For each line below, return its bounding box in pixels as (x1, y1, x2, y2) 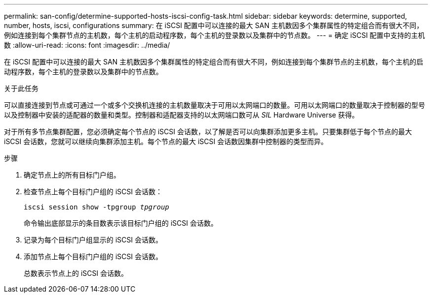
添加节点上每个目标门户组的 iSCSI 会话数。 (24, 252, 163, 261)
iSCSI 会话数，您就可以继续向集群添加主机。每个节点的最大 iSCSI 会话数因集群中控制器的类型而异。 (4, 137, 328, 146)
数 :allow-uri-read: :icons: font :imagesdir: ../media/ (4, 41, 170, 49)
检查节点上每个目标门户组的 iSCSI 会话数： (24, 187, 163, 196)
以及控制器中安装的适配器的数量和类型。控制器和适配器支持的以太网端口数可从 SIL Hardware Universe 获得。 (4, 111, 359, 119)
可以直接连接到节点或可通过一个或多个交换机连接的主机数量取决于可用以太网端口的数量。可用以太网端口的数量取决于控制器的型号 (4, 101, 425, 109)
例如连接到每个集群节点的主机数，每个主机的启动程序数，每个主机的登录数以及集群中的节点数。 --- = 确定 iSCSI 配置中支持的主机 (4, 31, 425, 39)
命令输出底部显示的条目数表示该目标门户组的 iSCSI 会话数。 (24, 219, 218, 227)
